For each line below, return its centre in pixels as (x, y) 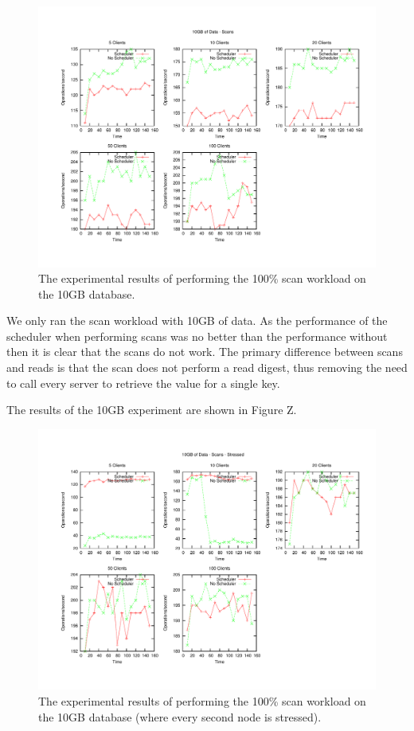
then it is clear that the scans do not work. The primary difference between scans (205, 352)
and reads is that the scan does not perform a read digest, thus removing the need (207, 367)
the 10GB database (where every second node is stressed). (180, 716)
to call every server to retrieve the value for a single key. (143, 383)
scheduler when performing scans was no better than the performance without (197, 336)
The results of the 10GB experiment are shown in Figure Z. (152, 410)
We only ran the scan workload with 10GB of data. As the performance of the (197, 321)
